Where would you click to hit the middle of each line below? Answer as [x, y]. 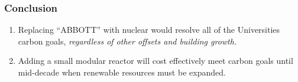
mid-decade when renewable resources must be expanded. [122, 72]
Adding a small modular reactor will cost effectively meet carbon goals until [156, 61]
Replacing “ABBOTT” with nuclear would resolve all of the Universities [149, 30]
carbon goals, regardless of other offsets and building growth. [127, 41]
